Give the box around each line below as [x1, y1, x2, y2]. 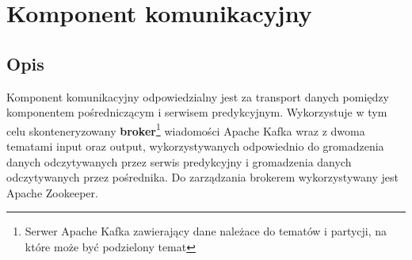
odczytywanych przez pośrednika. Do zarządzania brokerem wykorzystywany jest [6, 169, 399, 185]
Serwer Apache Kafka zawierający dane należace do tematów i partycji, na [25, 223, 387, 239]
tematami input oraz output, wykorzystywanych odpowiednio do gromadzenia [6, 138, 384, 155]
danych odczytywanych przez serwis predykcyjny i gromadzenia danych [6, 153, 352, 170]
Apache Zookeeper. [6, 184, 98, 201]
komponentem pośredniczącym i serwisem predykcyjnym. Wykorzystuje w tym [6, 104, 387, 120]
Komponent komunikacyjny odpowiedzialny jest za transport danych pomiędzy [6, 88, 389, 105]
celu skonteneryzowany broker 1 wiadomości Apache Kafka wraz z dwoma [6, 120, 365, 139]
